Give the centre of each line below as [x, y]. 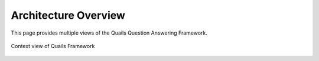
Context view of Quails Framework [53, 46]
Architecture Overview [68, 15]
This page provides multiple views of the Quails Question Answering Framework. [109, 33]
